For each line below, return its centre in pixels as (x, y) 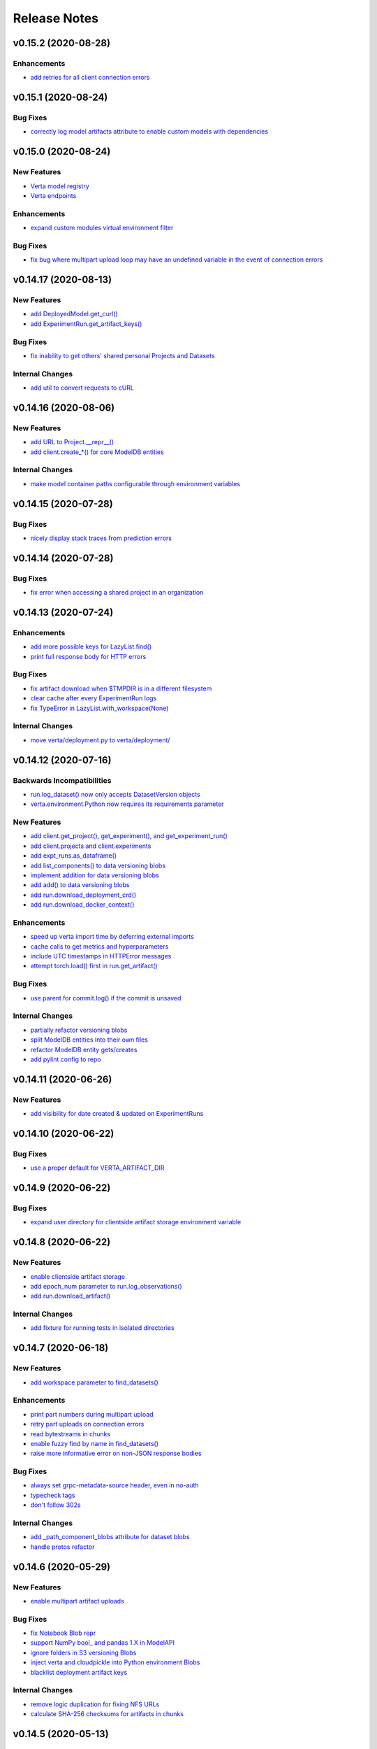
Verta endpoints (53, 196)
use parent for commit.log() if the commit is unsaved (106, 998)
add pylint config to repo (66, 1059)
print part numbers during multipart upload (92, 1414)
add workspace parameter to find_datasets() (94, 1382)
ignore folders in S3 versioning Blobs (83, 1652)
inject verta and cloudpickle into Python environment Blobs (115, 1662)
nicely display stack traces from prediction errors (101, 538)
